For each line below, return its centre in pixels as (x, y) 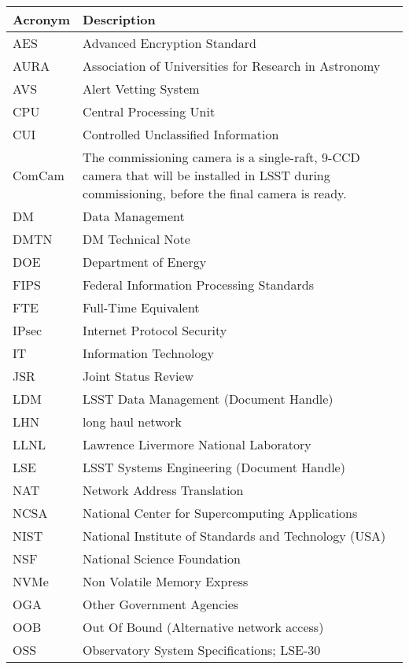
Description (119, 19)
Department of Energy (145, 262)
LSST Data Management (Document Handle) (208, 399)
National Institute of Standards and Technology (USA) (234, 536)
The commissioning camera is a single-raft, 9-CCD (221, 157)
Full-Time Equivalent (141, 307)
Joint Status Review (138, 376)
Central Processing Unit (149, 111)
